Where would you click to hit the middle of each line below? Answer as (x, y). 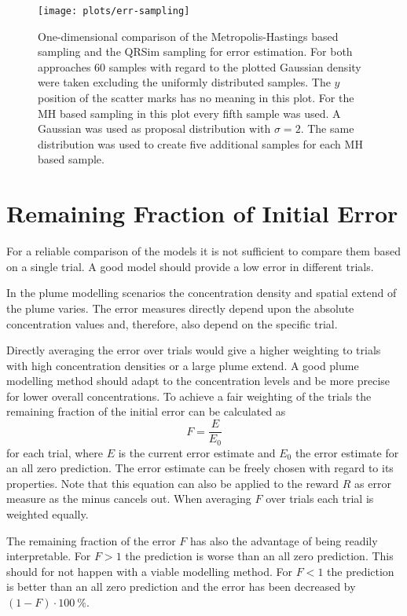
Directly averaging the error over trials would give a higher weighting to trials (194, 350)
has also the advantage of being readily (284, 540)
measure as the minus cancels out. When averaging (129, 499)
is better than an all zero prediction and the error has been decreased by (181, 587)
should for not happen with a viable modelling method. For (150, 571)
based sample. (71, 159)
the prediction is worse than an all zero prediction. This (259, 556)
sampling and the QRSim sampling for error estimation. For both (195, 51)
